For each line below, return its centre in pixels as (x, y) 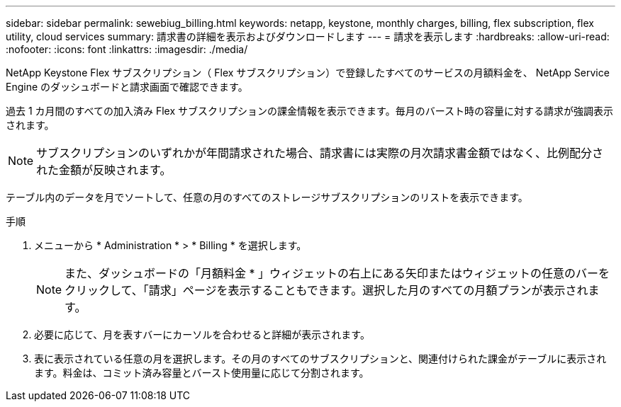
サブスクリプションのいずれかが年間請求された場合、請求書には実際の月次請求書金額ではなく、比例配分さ (320, 153)
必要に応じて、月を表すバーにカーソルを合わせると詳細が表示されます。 (202, 334)
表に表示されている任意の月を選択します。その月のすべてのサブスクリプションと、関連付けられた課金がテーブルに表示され (320, 359)
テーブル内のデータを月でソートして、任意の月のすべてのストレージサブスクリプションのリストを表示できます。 (267, 197)
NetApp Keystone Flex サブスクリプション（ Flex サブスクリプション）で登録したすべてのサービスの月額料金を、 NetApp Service (308, 73)
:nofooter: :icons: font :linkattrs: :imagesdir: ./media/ (127, 49)
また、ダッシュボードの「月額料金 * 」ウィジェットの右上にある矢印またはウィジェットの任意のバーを (337, 273)
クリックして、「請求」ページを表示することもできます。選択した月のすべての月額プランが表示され (326, 290)
